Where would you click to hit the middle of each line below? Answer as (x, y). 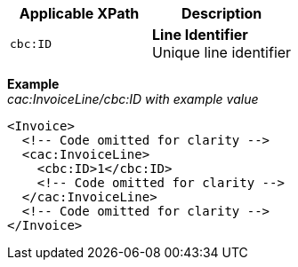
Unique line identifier (222, 52)
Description (221, 13)
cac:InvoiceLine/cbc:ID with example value (133, 99)
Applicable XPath (79, 13)
